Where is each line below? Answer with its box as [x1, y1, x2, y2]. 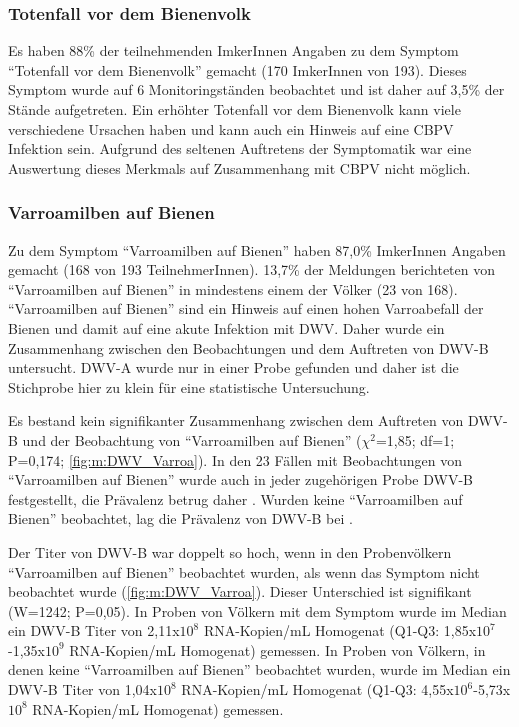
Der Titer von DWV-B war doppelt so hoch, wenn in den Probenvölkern [8, 541, 452, 562]
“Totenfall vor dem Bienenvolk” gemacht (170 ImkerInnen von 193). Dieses [8, 59, 467, 80]
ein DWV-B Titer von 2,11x [8, 620, 180, 641]
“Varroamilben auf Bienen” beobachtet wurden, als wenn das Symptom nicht [8, 561, 480, 582]
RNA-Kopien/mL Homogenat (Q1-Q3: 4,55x [181, 679, 454, 700]
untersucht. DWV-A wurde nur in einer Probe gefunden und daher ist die [8, 357, 459, 378]
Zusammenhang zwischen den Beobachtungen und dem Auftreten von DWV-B [8, 337, 489, 358]
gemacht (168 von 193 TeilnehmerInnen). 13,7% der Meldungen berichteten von [8, 259, 496, 280]
